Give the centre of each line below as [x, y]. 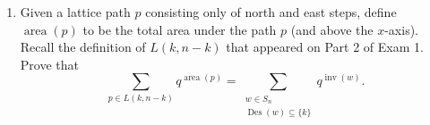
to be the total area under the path [180, 29]
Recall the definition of [83, 47]
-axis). [402, 29]
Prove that [49, 64]
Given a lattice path [75, 12]
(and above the [332, 29]
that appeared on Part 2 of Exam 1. [325, 47]
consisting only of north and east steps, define [271, 12]
